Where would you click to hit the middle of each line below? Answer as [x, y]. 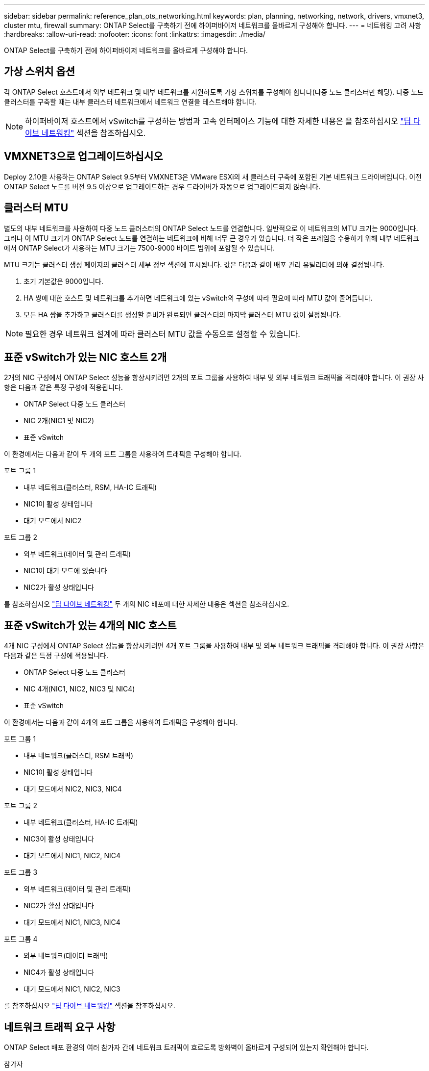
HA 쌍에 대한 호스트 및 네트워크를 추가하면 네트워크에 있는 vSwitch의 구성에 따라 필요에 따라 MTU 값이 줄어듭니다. [198, 298]
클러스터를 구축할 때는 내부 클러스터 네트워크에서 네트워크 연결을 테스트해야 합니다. [131, 102]
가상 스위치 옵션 [40, 72]
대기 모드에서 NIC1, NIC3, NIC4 [72, 922]
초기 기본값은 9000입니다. [64, 281]
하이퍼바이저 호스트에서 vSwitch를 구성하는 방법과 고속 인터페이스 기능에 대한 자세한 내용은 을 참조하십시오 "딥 [218, 121]
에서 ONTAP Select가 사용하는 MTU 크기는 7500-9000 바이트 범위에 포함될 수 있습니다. [139, 248]
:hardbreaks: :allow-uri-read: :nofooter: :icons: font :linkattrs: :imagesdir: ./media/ [135, 34]
